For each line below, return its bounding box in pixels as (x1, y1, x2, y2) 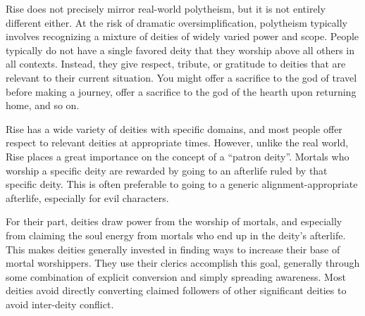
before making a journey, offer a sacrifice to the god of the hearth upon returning (6, 84, 357, 99)
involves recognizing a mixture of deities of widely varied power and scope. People (6, 29, 359, 44)
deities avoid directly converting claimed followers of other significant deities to (6, 283, 347, 298)
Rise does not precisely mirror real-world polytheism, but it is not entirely (6, 1, 326, 15)
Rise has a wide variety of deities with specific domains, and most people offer (6, 121, 342, 136)
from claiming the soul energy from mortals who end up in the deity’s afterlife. (6, 227, 346, 242)
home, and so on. (6, 98, 80, 113)
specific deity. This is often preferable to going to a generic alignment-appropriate (6, 177, 358, 191)
